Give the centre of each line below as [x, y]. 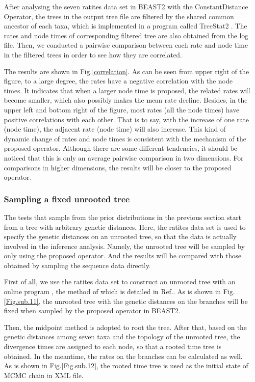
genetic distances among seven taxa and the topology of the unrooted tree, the [122, 337]
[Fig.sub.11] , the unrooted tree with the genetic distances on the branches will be [126, 301]
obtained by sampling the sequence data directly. [77, 265]
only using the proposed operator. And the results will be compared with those [123, 256]
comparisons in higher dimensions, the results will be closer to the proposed [118, 167]
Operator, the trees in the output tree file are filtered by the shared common [119, 16]
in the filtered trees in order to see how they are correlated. [93, 54]
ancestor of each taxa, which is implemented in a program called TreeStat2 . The [126, 26]
